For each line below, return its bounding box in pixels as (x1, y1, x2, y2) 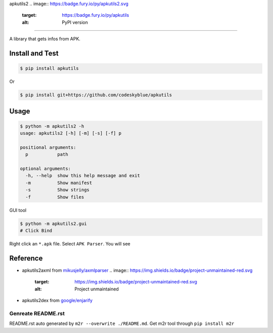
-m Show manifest (25, 180, 93, 186)
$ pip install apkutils (20, 66, 79, 71)
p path (25, 152, 68, 157)
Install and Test (9, 49, 59, 58)
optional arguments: (20, 166, 71, 172)
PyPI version (62, 19, 88, 25)
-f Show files (25, 194, 84, 200)
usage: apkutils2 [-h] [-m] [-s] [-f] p (20, 131, 121, 136)
